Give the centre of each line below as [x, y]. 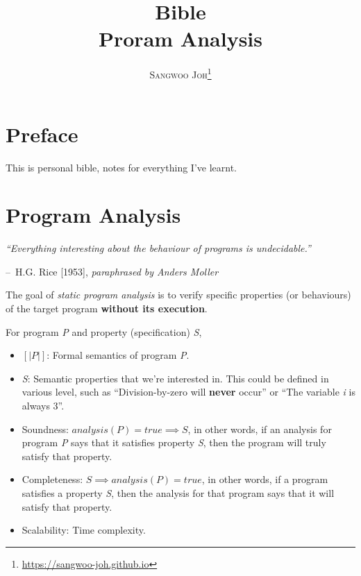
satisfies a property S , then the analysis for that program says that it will [178, 492]
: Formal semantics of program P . [118, 355]
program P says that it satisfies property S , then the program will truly [174, 442]
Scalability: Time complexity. [84, 530]
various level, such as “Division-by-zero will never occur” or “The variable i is [188, 392]
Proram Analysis [180, 39]
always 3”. [43, 405]
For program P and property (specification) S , [104, 331]
